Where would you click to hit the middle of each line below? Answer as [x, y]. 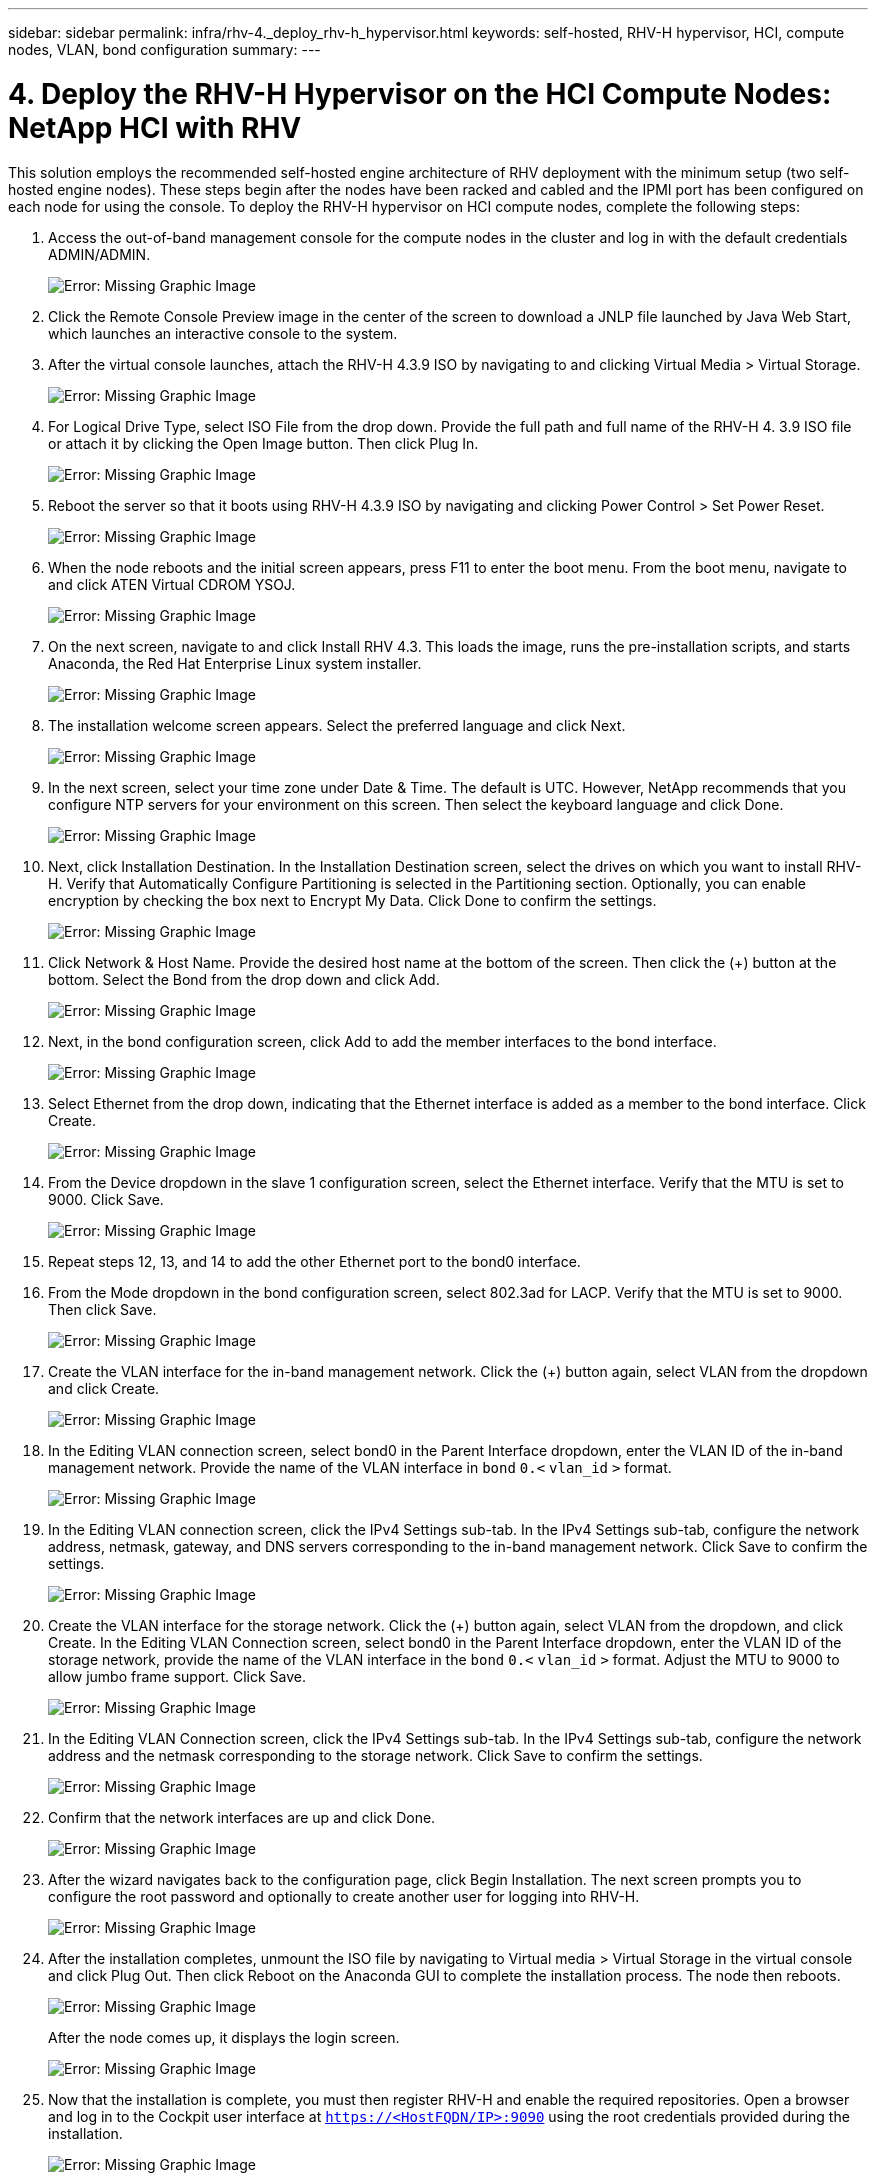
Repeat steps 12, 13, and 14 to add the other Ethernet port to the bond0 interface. [314, 1261]
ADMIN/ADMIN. [99, 254]
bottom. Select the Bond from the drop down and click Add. [244, 979]
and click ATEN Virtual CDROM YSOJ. [172, 584]
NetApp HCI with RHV [155, 127]
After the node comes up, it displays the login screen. [224, 2037]
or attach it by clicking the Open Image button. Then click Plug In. [263, 443]
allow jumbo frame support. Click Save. [177, 1676]
